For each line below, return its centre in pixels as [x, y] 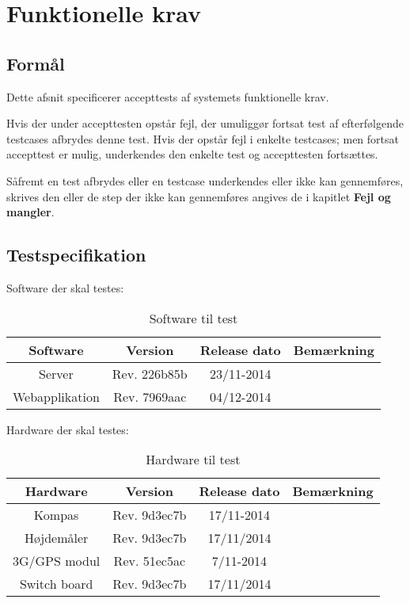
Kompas [56, 515]
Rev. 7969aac [150, 396]
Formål [36, 63]
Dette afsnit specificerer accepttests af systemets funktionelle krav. [168, 96]
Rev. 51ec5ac [150, 561]
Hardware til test [193, 460]
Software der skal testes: [65, 287]
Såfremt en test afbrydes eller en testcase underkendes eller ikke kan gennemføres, [205, 180]
